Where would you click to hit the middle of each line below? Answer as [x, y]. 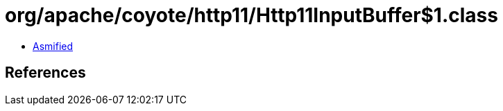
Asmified [53, 46]
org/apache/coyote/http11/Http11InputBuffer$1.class [251, 15]
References [45, 73]
